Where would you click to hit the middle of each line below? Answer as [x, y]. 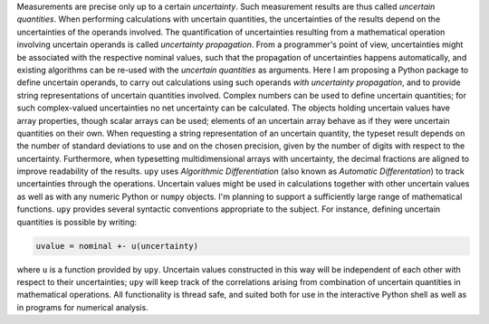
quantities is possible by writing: [77, 222]
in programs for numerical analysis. [82, 307]
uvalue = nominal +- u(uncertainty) [117, 246]
